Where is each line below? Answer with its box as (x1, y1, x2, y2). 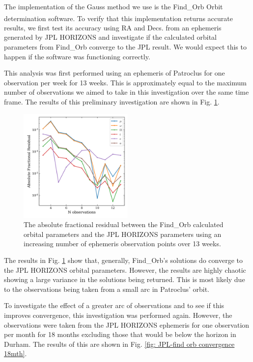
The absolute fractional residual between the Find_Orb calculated (24, 219, 224, 230)
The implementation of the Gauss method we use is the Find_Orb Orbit (4, 1, 223, 11)
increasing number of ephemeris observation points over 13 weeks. (24, 238, 221, 249)
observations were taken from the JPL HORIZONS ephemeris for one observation (4, 319, 250, 330)
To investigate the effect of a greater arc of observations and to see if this (4, 300, 225, 310)
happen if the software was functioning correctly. (4, 51, 150, 61)
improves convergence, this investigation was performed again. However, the (4, 310, 232, 320)
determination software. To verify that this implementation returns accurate (4, 13, 233, 23)
